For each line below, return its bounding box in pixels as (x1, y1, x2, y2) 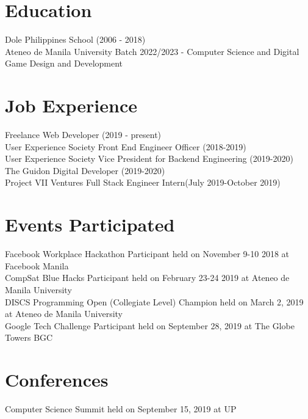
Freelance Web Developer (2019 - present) (5, 128, 162, 141)
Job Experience (5, 93, 137, 118)
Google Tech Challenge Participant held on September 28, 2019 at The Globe (5, 319, 295, 332)
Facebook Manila (5, 259, 69, 272)
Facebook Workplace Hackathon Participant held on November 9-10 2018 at (5, 247, 290, 260)
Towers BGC (5, 331, 53, 344)
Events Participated (5, 212, 175, 237)
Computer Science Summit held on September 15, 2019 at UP (5, 403, 237, 415)
